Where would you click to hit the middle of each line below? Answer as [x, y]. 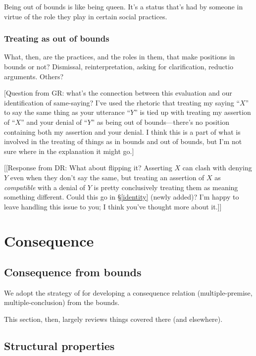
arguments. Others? [34, 76]
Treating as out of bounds [57, 38]
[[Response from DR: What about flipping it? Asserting [88, 168]
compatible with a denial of [45, 187]
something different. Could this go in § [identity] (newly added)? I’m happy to [122, 197]
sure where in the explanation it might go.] [69, 151]
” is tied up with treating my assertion [193, 112]
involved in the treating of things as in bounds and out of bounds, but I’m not [123, 141]
